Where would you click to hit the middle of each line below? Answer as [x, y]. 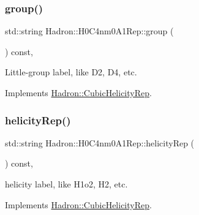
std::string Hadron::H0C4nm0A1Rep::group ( [89, 31]
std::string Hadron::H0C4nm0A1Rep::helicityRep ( [100, 142]
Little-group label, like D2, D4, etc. [71, 72]
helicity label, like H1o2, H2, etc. [66, 184]
